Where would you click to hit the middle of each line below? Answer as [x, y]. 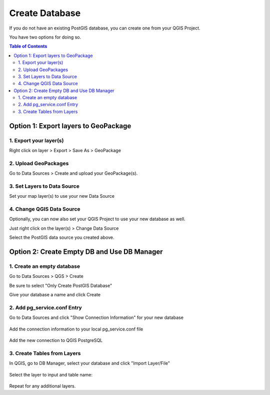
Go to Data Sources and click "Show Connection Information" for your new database [96, 317]
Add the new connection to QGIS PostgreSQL [56, 340]
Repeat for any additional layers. [42, 386]
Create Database [45, 13]
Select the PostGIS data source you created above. [62, 237]
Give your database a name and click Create [55, 295]
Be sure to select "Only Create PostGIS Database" [61, 285]
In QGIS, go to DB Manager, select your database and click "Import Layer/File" [89, 363]
